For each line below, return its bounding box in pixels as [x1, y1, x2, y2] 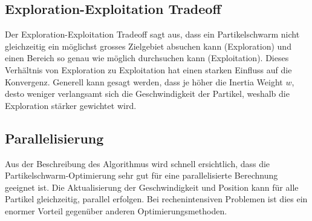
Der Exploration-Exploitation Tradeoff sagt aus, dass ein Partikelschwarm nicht [5, 28, 300, 41]
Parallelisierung [5, 128, 104, 147]
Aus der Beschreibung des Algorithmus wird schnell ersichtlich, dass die [5, 157, 270, 170]
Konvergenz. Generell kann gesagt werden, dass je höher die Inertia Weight [5, 75, 283, 88]
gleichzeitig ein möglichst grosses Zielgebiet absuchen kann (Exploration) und [5, 39, 291, 52]
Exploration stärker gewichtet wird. [5, 99, 137, 111]
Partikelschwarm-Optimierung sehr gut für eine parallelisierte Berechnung [5, 169, 278, 182]
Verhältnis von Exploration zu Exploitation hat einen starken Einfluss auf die [5, 63, 292, 76]
